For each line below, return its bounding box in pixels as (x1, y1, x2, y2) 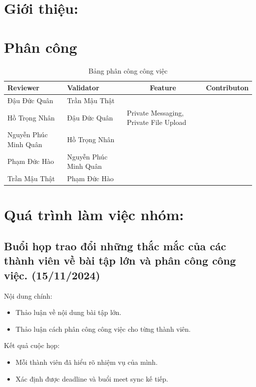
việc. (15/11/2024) (4, 267, 100, 282)
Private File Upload (127, 117, 187, 127)
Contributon (206, 82, 249, 93)
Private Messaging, (127, 107, 184, 117)
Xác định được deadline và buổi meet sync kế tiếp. (15, 373, 168, 384)
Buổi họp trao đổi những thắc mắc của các (4, 238, 226, 253)
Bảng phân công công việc (88, 65, 168, 76)
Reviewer (7, 82, 40, 93)
